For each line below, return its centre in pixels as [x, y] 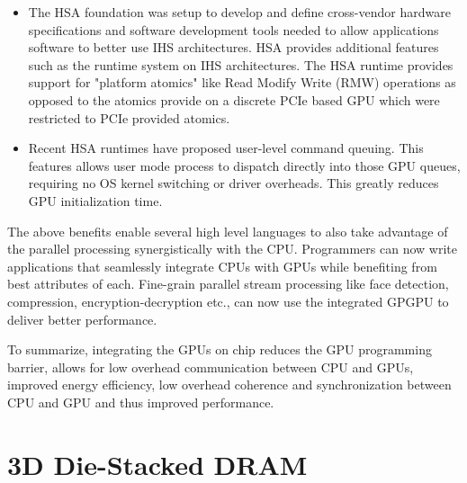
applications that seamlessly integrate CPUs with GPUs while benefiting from [222, 266]
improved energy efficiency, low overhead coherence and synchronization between [229, 385]
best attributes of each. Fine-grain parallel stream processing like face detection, [228, 284]
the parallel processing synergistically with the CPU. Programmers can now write [232, 249]
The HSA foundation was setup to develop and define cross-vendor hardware [239, 12]
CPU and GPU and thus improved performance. [141, 402]
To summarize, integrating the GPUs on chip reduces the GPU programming [220, 349]
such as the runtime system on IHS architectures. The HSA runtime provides [241, 64]
